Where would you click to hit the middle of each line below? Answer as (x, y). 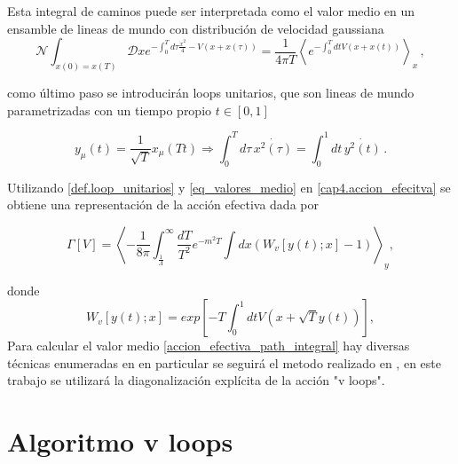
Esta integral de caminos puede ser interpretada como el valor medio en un (211, 11)
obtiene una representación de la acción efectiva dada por (163, 204)
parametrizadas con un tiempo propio (110, 110)
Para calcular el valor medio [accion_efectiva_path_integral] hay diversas (209, 346)
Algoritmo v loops (120, 441)
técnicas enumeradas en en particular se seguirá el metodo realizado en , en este (224, 362)
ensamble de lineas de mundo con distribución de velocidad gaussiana (196, 28)
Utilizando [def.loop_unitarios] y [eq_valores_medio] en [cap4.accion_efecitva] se (229, 187)
